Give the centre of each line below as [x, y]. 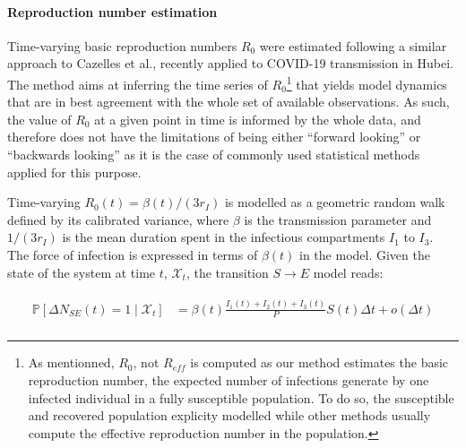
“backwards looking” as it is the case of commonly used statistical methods [214, 155]
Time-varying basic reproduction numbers [122, 45]
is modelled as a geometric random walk [335, 202]
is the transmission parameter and [338, 219]
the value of [39, 119]
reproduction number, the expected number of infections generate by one [229, 380]
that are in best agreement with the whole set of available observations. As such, [229, 102]
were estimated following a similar [353, 45]
